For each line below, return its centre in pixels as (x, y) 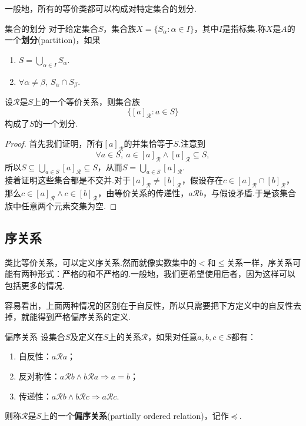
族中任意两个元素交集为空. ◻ (61, 206)
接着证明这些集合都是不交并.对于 (68, 180)
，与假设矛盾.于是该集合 (250, 193)
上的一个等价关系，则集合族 (87, 102)
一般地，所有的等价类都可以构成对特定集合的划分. (101, 8)
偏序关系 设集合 (35, 336)
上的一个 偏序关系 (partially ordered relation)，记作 (135, 416)
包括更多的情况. (35, 285)
